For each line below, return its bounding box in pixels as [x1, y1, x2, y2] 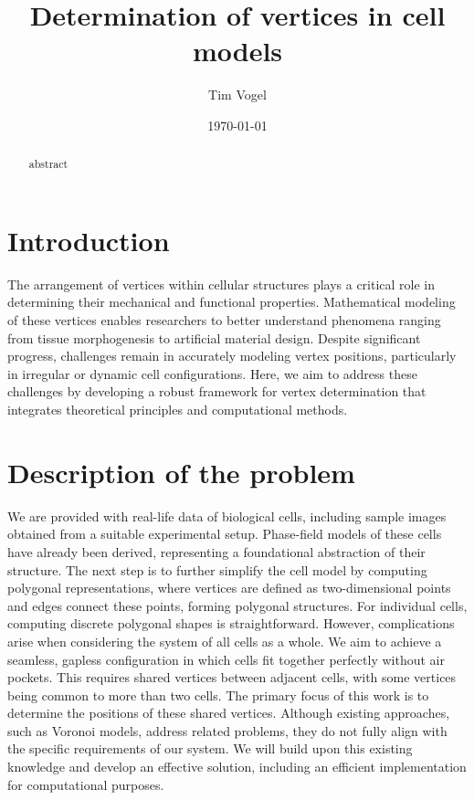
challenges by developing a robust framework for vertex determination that [7, 382, 427, 401]
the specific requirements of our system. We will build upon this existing [7, 739, 413, 758]
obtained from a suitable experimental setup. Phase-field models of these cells [7, 524, 442, 543]
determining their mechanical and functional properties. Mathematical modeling [7, 292, 456, 311]
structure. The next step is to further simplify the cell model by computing [7, 560, 427, 579]
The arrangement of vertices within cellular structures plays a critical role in [7, 274, 436, 293]
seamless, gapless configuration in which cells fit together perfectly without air [7, 649, 445, 668]
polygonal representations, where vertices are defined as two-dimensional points [7, 578, 451, 597]
